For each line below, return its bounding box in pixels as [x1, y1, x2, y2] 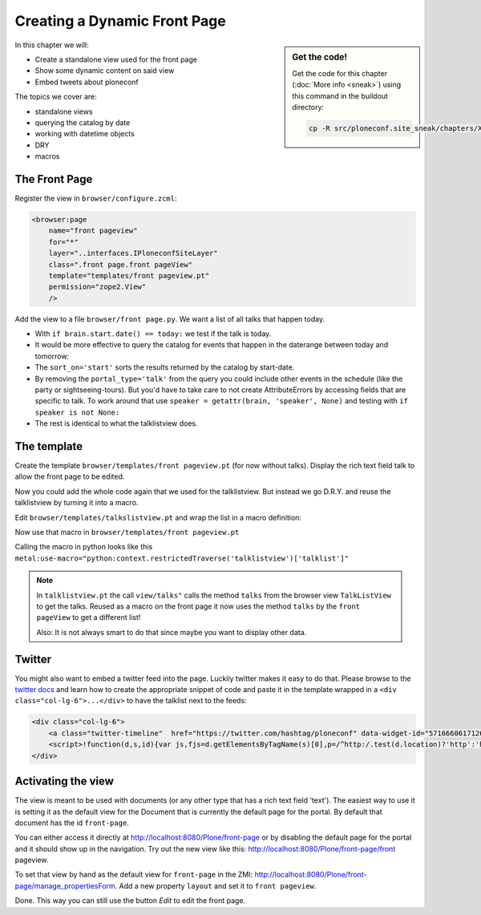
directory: [292, 102, 325, 111]
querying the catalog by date [34, 117, 131, 128]
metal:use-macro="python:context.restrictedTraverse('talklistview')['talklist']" [14, 553, 349, 563]
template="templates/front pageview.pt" [48, 271, 210, 280]
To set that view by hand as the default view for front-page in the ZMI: [14, 870, 253, 880]
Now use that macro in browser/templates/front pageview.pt [14, 528, 240, 537]
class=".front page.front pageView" [48, 260, 192, 269]
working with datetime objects [34, 129, 135, 139]
